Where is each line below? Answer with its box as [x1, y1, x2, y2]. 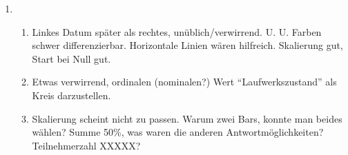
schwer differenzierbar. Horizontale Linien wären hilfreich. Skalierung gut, [32, 38, 343, 52]
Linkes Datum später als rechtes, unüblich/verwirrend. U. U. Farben [32, 24, 322, 39]
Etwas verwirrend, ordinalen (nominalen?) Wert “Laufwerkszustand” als [32, 74, 337, 89]
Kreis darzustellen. [32, 87, 111, 102]
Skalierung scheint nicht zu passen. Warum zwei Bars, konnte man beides [32, 111, 342, 125]
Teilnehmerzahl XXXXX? [32, 138, 141, 152]
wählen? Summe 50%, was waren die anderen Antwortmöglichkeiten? [32, 125, 324, 139]
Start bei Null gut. [32, 51, 111, 65]
